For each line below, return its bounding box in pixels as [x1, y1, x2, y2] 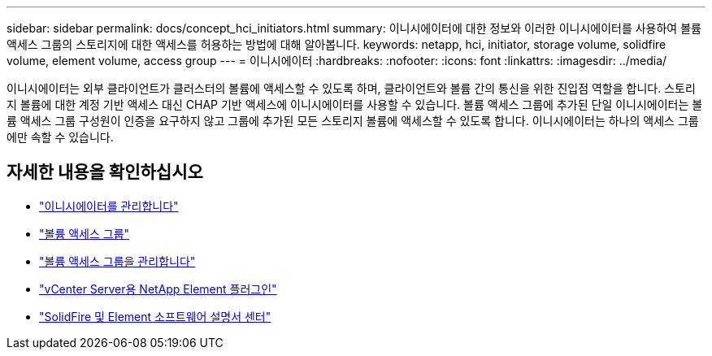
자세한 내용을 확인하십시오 [7, 162, 203, 183]
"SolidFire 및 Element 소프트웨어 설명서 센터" [39, 309, 271, 323]
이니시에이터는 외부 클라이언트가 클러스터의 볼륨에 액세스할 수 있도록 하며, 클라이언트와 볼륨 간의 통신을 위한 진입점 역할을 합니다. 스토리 [7, 81, 696, 95]
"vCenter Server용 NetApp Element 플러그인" [39, 281, 277, 296]
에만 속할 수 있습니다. [7, 130, 114, 144]
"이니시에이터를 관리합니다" [39, 198, 179, 213]
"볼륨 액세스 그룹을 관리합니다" [39, 254, 196, 268]
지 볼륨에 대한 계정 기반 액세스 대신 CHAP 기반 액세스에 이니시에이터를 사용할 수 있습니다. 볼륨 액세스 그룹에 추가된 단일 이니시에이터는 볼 [7, 98, 703, 111]
